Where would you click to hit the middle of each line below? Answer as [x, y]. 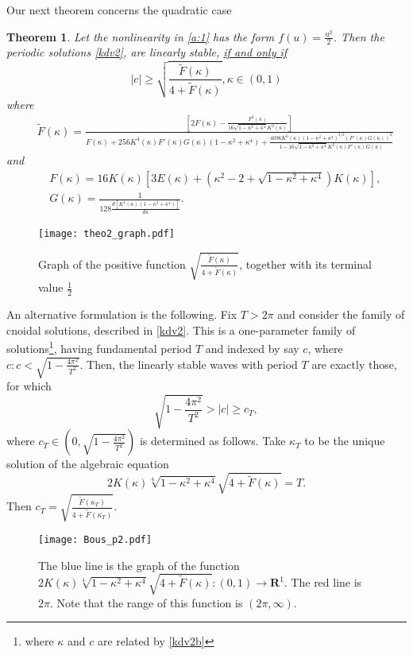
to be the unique [345, 441]
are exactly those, [354, 364]
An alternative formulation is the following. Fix [122, 314]
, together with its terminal [305, 264]
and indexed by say [252, 348]
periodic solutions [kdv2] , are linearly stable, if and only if [147, 52]
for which [29, 386]
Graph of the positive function [112, 264]
